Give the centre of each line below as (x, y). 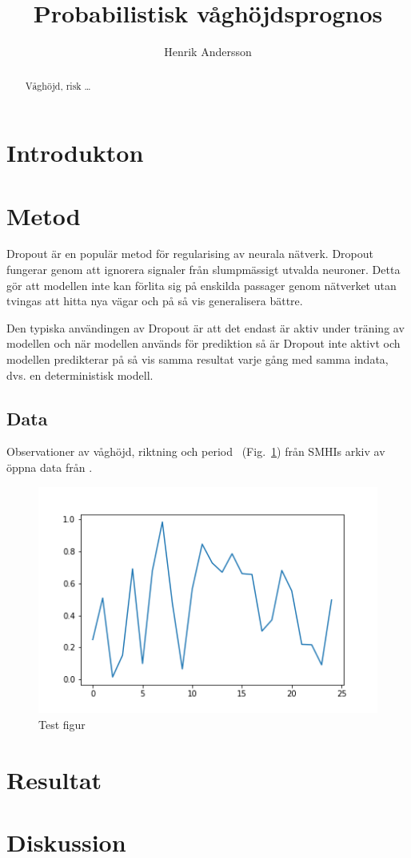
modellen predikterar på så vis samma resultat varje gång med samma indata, (198, 359)
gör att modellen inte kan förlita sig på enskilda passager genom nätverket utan (202, 285)
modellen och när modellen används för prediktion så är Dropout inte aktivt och (204, 343)
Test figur (62, 724)
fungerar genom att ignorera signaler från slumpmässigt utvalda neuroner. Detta (204, 270)
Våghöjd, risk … (58, 85)
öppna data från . (50, 467)
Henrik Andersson (208, 52)
